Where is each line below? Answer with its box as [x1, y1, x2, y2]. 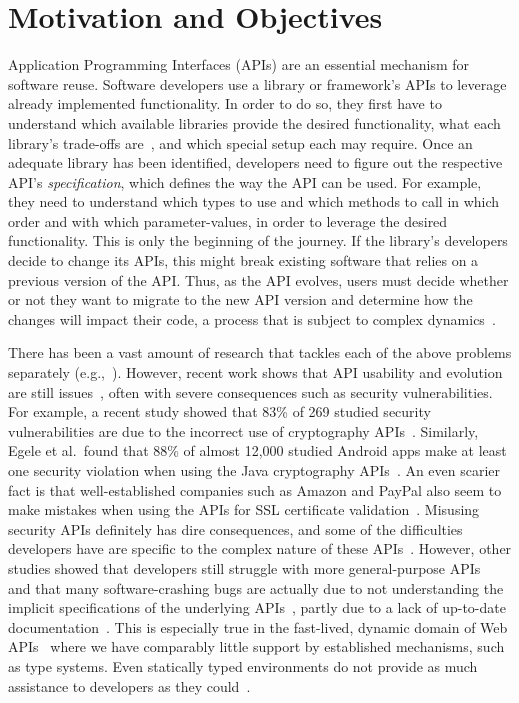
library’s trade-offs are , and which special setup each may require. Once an [8, 132, 473, 153]
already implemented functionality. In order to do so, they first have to [8, 93, 442, 114]
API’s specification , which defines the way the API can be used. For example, [8, 171, 482, 192]
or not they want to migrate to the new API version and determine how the [8, 289, 473, 310]
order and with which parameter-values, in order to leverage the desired [8, 210, 448, 231]
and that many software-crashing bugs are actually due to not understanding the [8, 577, 504, 598]
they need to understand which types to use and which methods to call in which [8, 191, 500, 212]
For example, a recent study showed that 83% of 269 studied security [8, 401, 431, 422]
